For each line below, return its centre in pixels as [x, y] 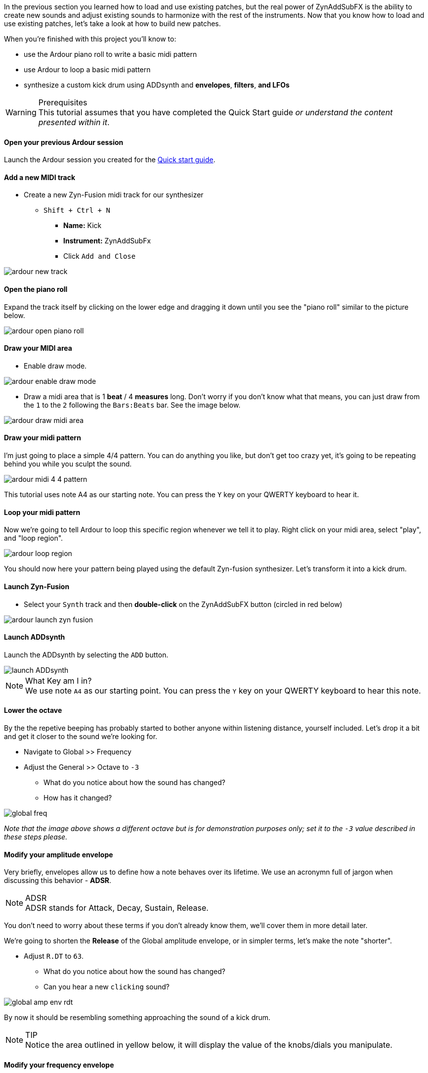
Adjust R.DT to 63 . [54, 956]
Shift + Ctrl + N [77, 210]
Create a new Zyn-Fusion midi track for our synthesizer [114, 195]
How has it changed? [78, 797]
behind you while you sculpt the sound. [68, 464]
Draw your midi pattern [43, 438]
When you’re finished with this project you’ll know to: [90, 39]
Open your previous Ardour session [64, 142]
